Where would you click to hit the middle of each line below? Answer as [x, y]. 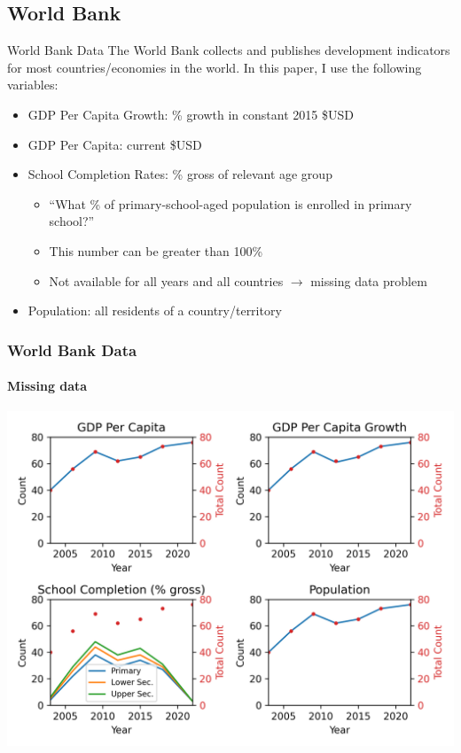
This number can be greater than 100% [156, 250]
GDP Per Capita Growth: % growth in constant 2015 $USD [191, 114]
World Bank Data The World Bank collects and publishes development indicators [229, 50]
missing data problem [369, 280]
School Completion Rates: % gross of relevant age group [180, 174]
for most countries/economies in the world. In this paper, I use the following [215, 67]
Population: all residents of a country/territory [155, 311]
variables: [33, 85]
